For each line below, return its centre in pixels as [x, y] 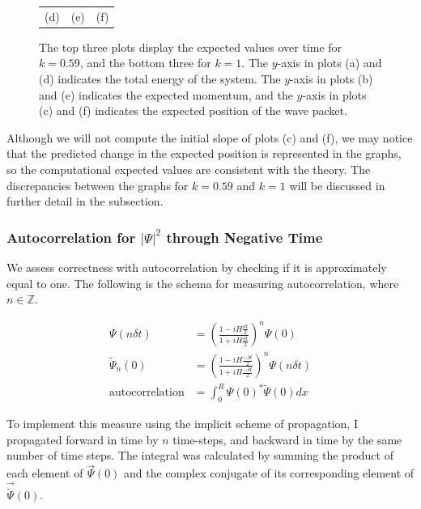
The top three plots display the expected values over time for [191, 47]
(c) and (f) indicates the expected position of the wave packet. [193, 110]
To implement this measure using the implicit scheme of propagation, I [182, 424]
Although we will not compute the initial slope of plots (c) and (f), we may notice [210, 137]
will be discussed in [337, 185]
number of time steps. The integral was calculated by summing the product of [200, 455]
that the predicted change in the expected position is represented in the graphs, [204, 153]
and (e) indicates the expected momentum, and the [166, 94]
